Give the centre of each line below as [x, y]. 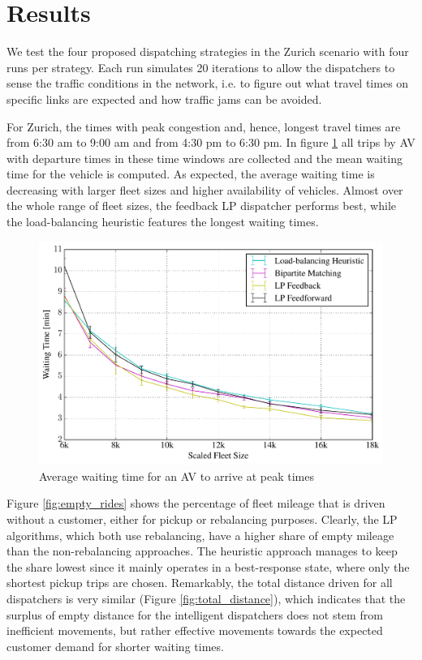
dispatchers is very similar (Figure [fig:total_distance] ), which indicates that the [206, 599]
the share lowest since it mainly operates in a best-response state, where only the [208, 566]
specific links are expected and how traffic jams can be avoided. [164, 99]
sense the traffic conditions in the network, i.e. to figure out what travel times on [208, 83]
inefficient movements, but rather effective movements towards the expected [195, 630]
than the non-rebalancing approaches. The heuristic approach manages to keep [202, 551]
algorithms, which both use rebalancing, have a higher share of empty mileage [200, 535]
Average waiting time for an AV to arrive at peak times [177, 476]
